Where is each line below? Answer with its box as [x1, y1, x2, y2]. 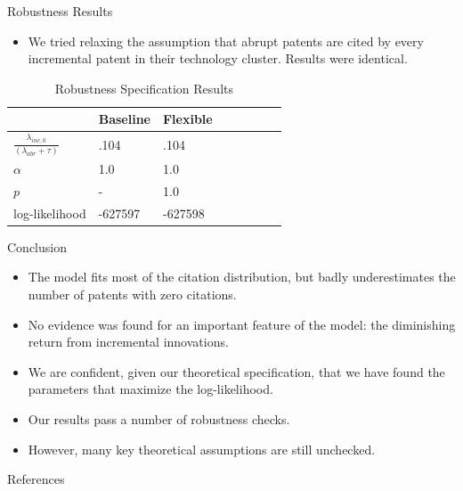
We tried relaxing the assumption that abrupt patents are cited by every [28, 31, 424, 50]
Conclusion [7, 237, 67, 256]
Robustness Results [7, 2, 113, 20]
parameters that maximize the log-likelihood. [28, 380, 273, 398]
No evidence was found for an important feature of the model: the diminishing [28, 315, 456, 333]
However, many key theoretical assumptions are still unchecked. [28, 439, 376, 458]
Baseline [98, 110, 150, 128]
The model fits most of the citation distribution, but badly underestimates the [28, 267, 456, 286]
